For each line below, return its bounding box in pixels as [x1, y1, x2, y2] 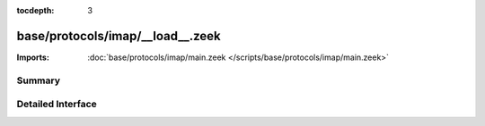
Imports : [16, 52, 49, 63]
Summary [16, 74, 61, 87]
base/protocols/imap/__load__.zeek [16, 28, 221, 44]
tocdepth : [16, 5, 55, 15]
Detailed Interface [16, 98, 98, 111]
